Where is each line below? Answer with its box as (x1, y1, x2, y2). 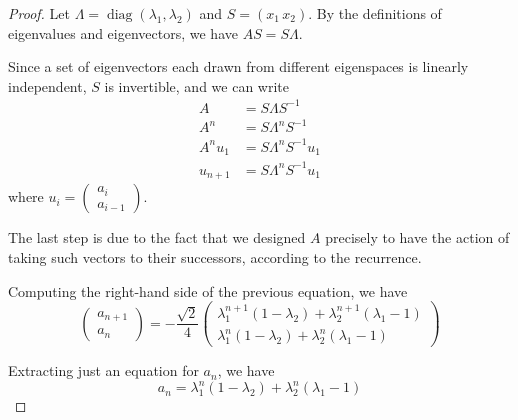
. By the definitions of (308, 3, 442, 23)
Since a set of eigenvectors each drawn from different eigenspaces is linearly (8, 56, 469, 77)
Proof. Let (8, 3, 70, 23)
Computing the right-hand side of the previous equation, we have (8, 280, 408, 301)
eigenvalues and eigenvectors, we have (8, 22, 238, 43)
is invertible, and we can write (104, 75, 289, 96)
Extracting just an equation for (8, 360, 199, 381)
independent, (8, 75, 87, 96)
